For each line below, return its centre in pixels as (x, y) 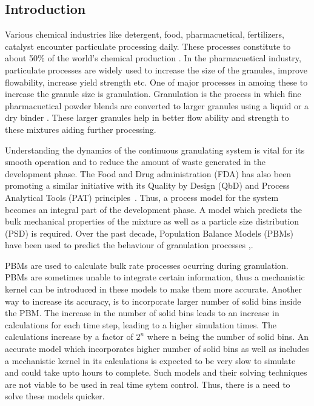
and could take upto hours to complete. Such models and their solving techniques (156, 372)
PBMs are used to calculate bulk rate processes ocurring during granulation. (147, 265)
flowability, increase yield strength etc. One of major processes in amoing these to (156, 82)
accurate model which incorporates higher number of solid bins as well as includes (157, 349)
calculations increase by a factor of (69, 337)
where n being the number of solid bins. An (228, 337)
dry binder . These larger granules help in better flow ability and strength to (147, 117)
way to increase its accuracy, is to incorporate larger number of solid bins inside (153, 301)
